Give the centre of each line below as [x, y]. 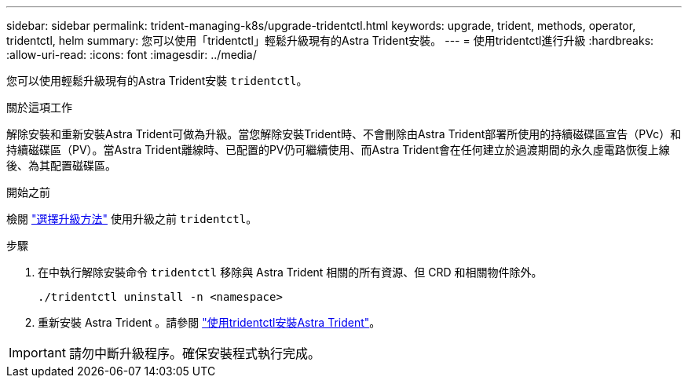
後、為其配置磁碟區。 [61, 165]
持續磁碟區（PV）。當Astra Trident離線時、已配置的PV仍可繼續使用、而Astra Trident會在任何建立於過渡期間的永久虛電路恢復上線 [338, 150]
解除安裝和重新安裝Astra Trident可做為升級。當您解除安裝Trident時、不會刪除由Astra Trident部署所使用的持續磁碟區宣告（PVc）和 [344, 134]
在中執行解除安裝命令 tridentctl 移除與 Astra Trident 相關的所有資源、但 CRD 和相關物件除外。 [290, 272]
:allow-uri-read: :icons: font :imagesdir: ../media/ [132, 55]
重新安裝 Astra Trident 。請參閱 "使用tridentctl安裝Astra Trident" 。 [209, 322]
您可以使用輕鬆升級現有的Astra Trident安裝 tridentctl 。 [157, 80]
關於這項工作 [39, 107]
